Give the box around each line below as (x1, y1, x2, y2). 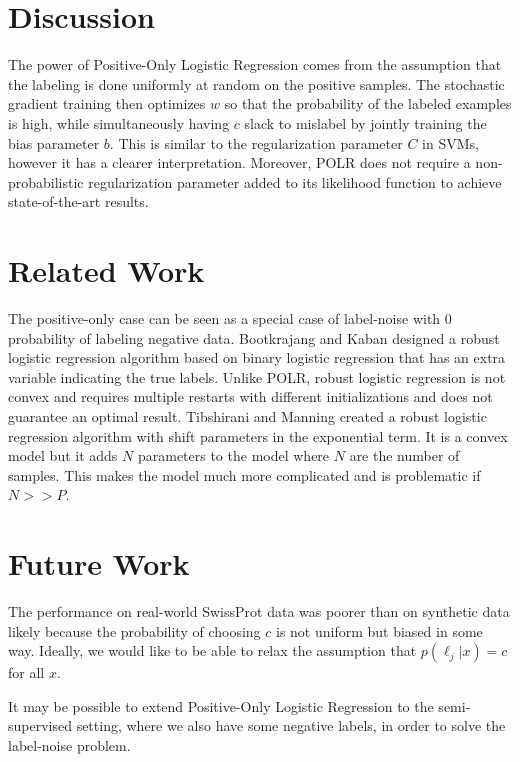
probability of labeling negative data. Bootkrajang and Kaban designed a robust (8, 327, 500, 348)
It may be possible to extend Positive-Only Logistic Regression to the (8, 695, 434, 716)
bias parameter (8, 132, 100, 153)
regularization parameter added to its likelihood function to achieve (88, 171, 502, 192)
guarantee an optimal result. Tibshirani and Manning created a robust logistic (8, 405, 487, 426)
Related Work (8, 250, 205, 291)
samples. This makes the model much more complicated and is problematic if (8, 464, 481, 485)
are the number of (349, 445, 460, 466)
